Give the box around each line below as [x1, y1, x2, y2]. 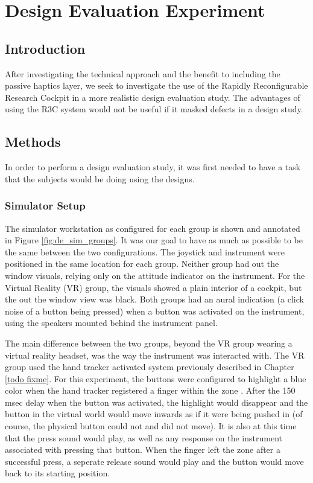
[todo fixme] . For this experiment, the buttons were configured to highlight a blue [5, 372, 306, 385]
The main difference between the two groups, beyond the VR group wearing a [5, 336, 292, 349]
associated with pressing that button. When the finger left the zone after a [5, 443, 280, 456]
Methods [5, 132, 61, 151]
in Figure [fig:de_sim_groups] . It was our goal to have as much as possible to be [5, 234, 303, 246]
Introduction [5, 39, 86, 57]
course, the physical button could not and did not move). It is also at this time [5, 420, 297, 432]
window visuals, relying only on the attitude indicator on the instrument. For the [5, 269, 305, 281]
